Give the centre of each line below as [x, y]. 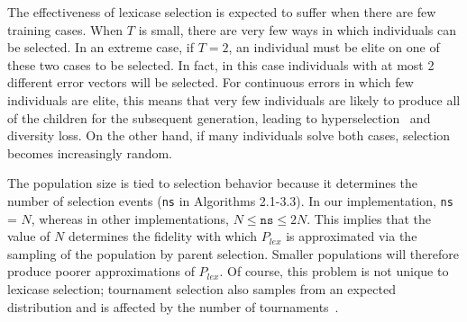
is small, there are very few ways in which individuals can [298, 29]
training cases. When [65, 29]
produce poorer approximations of [101, 271]
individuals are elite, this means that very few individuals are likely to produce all [234, 99]
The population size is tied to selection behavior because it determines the [213, 183]
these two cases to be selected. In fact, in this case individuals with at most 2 [221, 64]
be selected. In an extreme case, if [101, 47]
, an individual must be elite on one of [334, 47]
